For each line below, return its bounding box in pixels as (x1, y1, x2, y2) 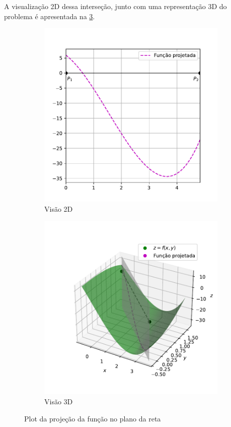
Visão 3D (44, 396, 73, 406)
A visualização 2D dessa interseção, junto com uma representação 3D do (4, 1, 227, 11)
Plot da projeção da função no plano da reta (24, 413, 161, 423)
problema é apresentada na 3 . (4, 11, 95, 21)
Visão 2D (44, 203, 73, 214)
